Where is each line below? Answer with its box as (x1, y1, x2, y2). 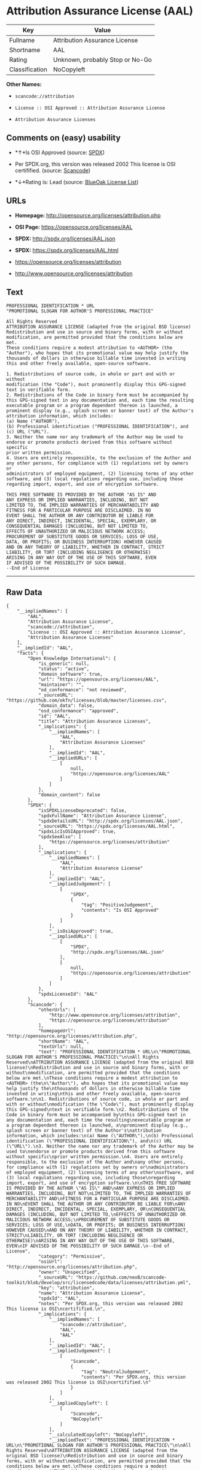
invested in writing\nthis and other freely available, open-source (6, 1091, 181, 1097)
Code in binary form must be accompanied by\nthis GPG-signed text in (6, 1112, 186, 1118)
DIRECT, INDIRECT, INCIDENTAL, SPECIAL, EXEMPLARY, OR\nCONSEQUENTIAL (6, 1206, 186, 1212)
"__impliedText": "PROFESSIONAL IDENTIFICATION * (48, 1437, 175, 1443)
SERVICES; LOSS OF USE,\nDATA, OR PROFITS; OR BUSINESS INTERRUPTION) (6, 1222, 186, 1228)
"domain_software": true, (38, 671, 103, 677)
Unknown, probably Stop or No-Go (53, 55, 153, 64)
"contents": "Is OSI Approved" (81, 907, 160, 914)
